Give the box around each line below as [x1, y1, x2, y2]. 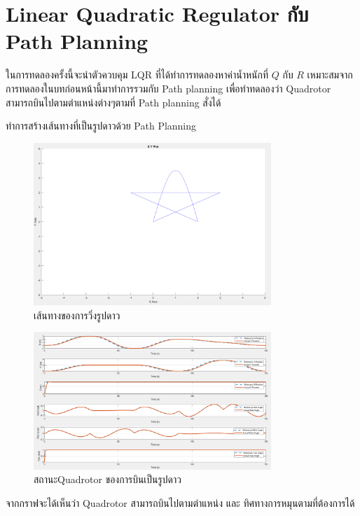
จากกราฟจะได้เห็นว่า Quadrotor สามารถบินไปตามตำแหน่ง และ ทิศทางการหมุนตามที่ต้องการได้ [6, 496, 355, 510]
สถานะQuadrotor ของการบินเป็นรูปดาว [34, 472, 181, 487]
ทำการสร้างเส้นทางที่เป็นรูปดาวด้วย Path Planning [6, 118, 197, 133]
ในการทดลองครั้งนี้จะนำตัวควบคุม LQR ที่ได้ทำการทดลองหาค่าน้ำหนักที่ [6, 67, 269, 82]
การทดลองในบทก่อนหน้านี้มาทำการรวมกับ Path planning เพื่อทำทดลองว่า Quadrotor [6, 81, 331, 95]
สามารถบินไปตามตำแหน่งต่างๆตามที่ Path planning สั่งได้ [6, 95, 221, 109]
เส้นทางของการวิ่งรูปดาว [34, 307, 120, 322]
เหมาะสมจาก [307, 67, 353, 82]
